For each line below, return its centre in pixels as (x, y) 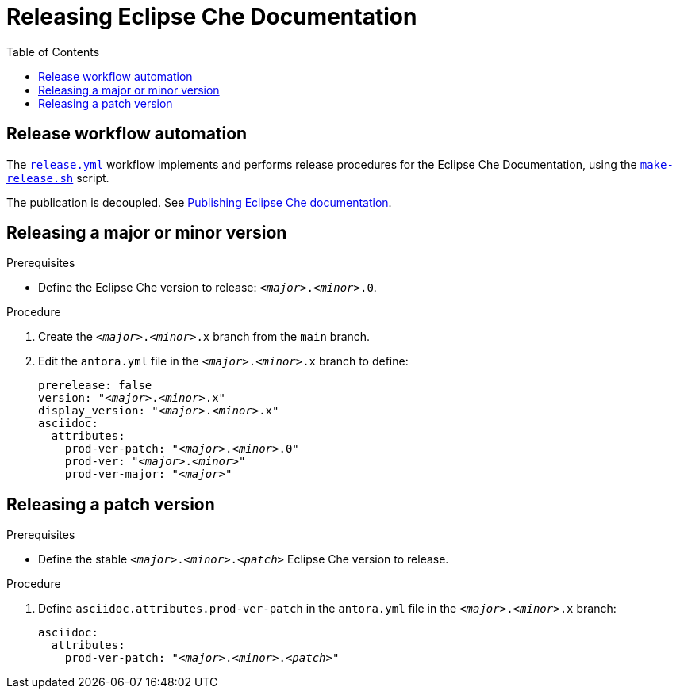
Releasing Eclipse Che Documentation (212, 17)
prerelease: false (95, 386)
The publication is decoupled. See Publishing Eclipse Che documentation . (199, 202)
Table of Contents (53, 52)
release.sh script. (58, 178)
